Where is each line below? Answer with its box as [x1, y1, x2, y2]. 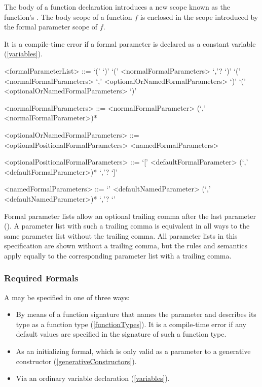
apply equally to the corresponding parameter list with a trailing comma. [4, 250, 232, 261]
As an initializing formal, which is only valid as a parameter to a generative [16, 346, 251, 357]
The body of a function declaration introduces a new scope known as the [4, 2, 230, 12]
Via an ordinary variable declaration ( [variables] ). [16, 373, 170, 383]
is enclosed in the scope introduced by [140, 11, 258, 22]
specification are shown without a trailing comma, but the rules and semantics [4, 240, 247, 251]
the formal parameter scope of [4, 21, 98, 32]
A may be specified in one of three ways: [4, 292, 130, 302]
